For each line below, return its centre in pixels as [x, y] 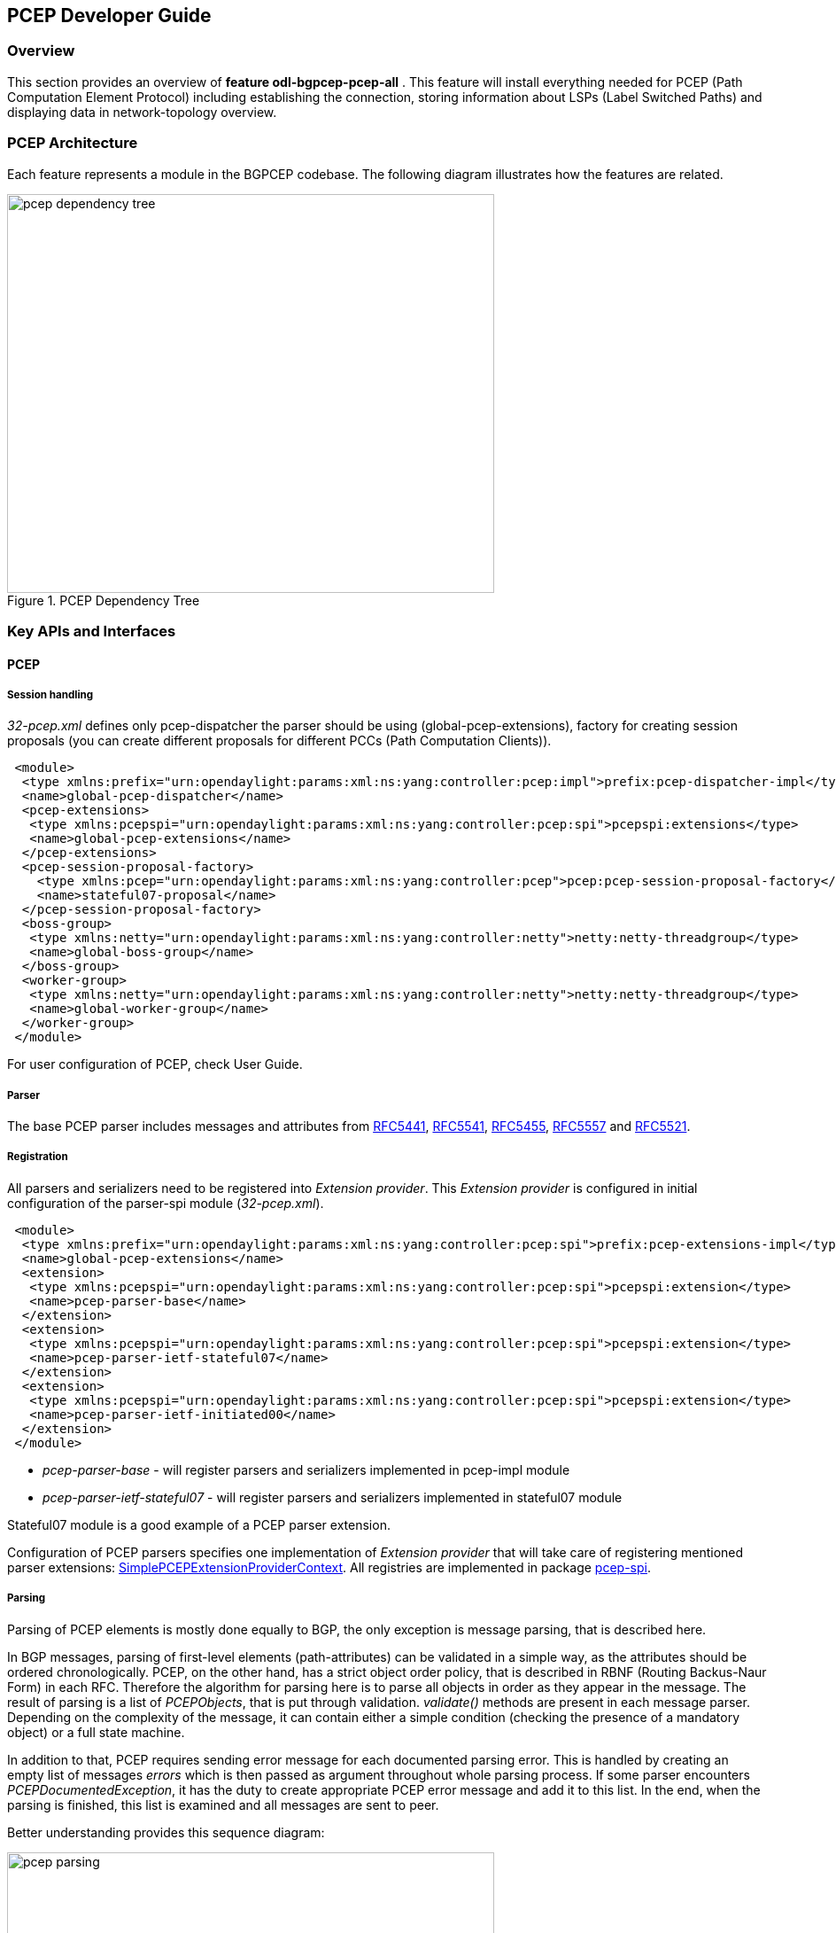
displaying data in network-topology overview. [142, 112]
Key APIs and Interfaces [92, 631]
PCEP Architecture [73, 143]
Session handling [50, 694]
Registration [38, 1157]
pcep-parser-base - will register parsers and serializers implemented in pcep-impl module [306, 1469]
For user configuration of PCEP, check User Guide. [155, 1064]
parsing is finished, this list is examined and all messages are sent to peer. [223, 1804]
